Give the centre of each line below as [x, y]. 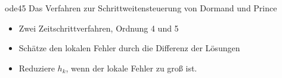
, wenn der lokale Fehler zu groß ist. [131, 68]
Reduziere [37, 68]
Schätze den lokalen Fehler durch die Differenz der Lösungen [129, 48]
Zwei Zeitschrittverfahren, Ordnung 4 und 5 [99, 28]
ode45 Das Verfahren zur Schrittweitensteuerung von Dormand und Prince [141, 8]
